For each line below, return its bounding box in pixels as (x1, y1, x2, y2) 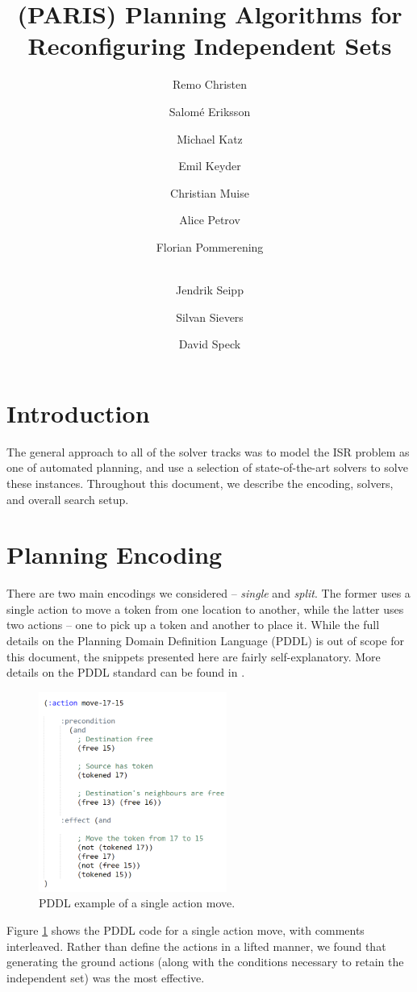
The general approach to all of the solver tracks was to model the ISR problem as (6, 443, 410, 460)
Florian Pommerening (156, 238, 264, 255)
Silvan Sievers (176, 308, 244, 325)
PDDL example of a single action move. (39, 894, 236, 911)
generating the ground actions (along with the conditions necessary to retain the (6, 953, 404, 970)
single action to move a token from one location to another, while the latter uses (6, 600, 404, 617)
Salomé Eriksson (169, 102, 251, 119)
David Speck (178, 336, 241, 352)
